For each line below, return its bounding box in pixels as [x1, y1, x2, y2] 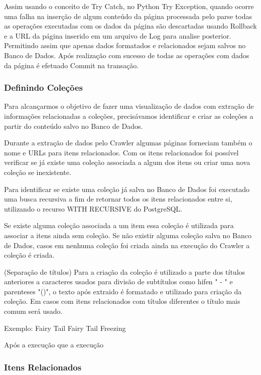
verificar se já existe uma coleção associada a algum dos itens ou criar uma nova [4, 157, 250, 167]
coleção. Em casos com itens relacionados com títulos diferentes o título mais [4, 296, 240, 306]
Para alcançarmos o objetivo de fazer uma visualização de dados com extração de [4, 101, 254, 111]
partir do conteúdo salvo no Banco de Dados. [4, 120, 143, 131]
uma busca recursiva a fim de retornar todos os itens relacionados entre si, [4, 194, 232, 204]
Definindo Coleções [4, 81, 83, 94]
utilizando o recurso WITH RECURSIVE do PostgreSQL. [4, 203, 182, 214]
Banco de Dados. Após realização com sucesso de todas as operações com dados [4, 50, 249, 60]
